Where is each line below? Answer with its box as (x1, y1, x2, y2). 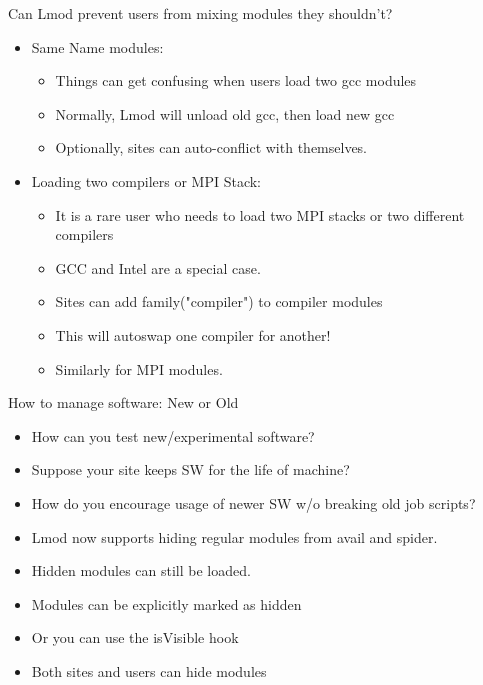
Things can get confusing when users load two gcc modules (55, 70, 417, 91)
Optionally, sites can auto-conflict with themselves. (55, 137, 368, 158)
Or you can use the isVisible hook (31, 627, 239, 648)
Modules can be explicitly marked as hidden (31, 593, 302, 614)
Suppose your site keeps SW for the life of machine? (31, 459, 350, 480)
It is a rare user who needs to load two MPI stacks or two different (55, 204, 465, 225)
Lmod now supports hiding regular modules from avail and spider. (31, 526, 438, 547)
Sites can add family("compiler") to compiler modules (55, 291, 383, 312)
